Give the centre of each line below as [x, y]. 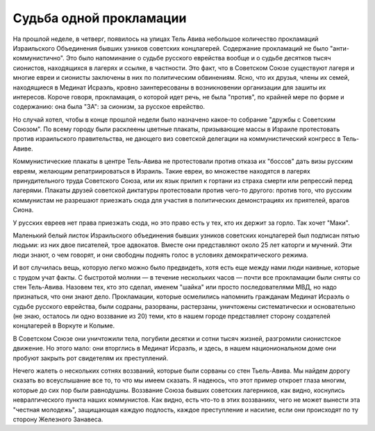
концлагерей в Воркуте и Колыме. [64, 326]
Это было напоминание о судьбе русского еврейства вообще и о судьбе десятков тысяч [199, 58]
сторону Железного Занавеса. [58, 419]
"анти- [340, 48]
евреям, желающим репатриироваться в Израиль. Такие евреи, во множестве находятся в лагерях [161, 171]
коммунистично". [39, 58]
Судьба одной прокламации [100, 18]
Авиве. [23, 149]
